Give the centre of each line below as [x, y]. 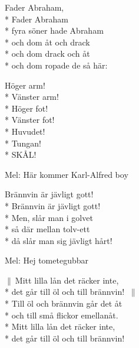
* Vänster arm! [32, 97]
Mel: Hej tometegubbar [47, 260]
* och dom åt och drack [47, 42]
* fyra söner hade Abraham [54, 30]
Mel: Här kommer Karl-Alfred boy [67, 174]
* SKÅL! [21, 155]
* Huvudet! [25, 131]
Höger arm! [25, 85]
